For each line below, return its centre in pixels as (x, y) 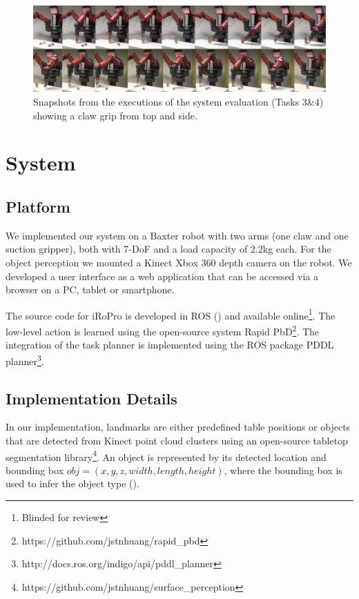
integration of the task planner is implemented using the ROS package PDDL (170, 345)
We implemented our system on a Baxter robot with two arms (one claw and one (177, 235)
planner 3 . (25, 360)
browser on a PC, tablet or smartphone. (90, 289)
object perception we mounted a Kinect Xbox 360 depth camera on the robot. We (179, 262)
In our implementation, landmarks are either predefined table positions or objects (178, 427)
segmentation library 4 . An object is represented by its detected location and (166, 455)
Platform (38, 206)
